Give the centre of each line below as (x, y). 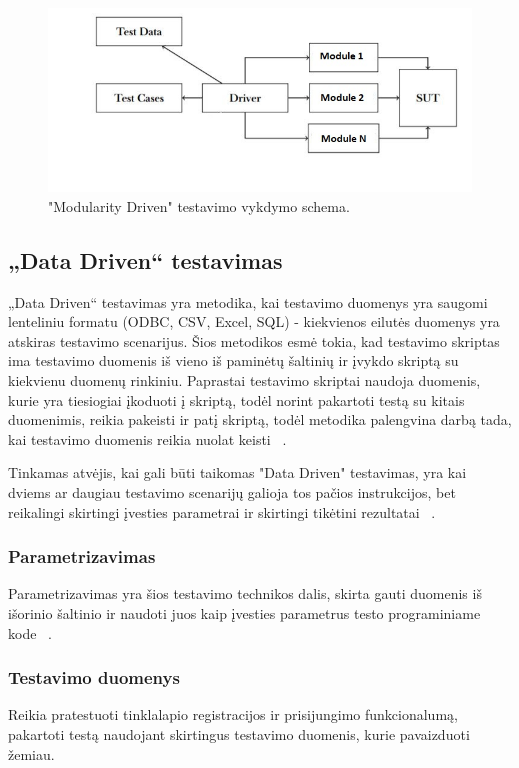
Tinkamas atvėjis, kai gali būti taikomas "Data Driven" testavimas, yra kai (237, 472)
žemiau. (31, 753)
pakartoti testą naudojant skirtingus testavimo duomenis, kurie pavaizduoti (239, 733)
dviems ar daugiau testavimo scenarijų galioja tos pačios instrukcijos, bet (232, 491)
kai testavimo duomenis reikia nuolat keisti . (147, 438)
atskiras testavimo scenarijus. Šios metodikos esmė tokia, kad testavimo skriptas (254, 340)
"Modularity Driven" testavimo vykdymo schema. (199, 205)
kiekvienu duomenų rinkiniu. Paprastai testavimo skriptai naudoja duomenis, (244, 379)
